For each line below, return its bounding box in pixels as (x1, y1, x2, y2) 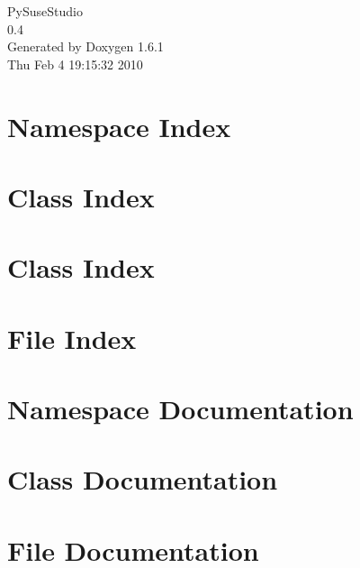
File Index (7, 319, 137, 356)
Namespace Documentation (7, 390, 354, 427)
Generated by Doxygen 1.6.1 (7, 37, 164, 56)
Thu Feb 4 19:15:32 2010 (7, 54, 143, 73)
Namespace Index (7, 107, 231, 144)
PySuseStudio (7, 2, 83, 20)
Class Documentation (7, 461, 278, 498)
